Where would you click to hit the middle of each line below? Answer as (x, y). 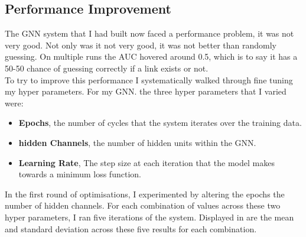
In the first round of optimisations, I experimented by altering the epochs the (145, 194)
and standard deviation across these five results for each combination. (131, 228)
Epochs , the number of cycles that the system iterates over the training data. (160, 123)
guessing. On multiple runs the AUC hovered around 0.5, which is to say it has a (151, 56)
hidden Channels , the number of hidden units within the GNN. (137, 142)
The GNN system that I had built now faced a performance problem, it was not (149, 33)
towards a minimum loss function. (80, 174)
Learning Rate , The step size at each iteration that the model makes (147, 162)
